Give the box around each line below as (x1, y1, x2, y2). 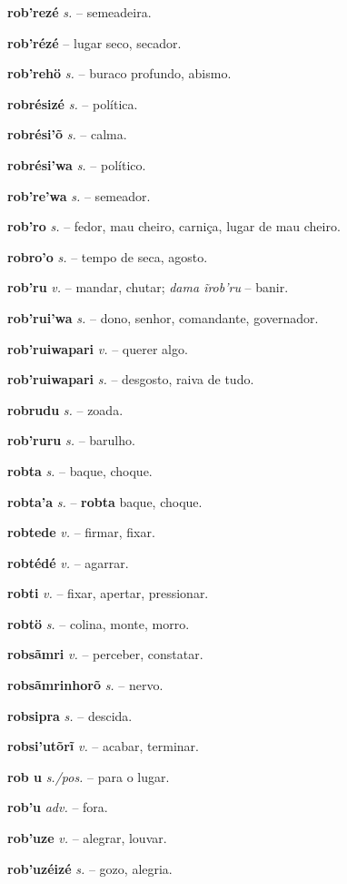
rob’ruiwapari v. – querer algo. (7, 339, 188, 358)
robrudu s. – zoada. (7, 400, 124, 419)
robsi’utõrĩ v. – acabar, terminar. (7, 737, 199, 756)
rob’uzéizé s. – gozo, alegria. (7, 859, 173, 878)
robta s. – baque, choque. (7, 461, 153, 480)
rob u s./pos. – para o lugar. (7, 767, 170, 786)
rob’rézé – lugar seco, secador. (7, 33, 182, 52)
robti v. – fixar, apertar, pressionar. (7, 584, 209, 603)
